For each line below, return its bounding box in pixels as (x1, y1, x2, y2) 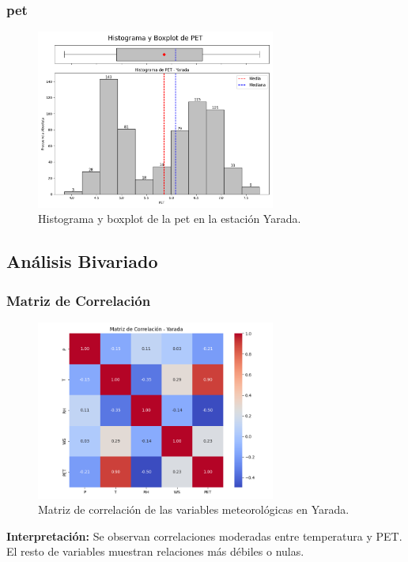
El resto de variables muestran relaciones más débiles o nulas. (6, 543, 304, 560)
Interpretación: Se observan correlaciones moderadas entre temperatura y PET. (6, 527, 402, 544)
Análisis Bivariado (6, 249, 158, 273)
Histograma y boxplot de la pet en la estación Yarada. (38, 210, 301, 227)
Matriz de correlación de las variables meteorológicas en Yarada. (38, 501, 349, 518)
